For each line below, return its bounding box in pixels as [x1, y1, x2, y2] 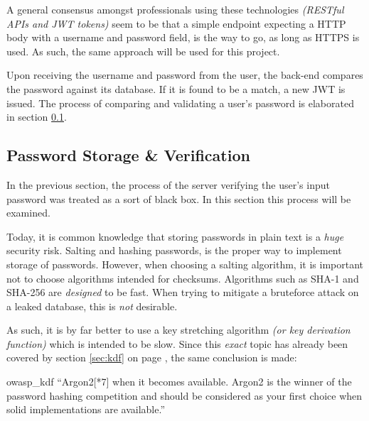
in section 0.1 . [6, 109, 67, 124]
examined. [6, 205, 50, 220]
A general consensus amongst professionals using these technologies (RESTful [6, 2, 344, 16]
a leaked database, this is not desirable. [6, 298, 178, 313]
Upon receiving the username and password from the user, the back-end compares [6, 67, 363, 82]
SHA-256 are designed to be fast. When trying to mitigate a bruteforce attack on [6, 285, 359, 300]
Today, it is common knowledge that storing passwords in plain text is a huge [6, 229, 344, 244]
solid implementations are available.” [6, 402, 166, 417]
